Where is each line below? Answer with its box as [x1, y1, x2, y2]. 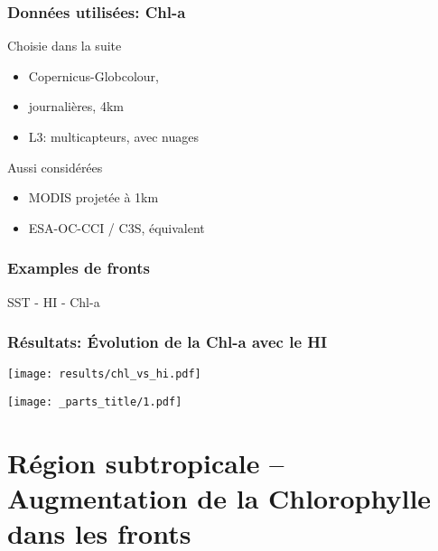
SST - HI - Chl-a [7, 292, 100, 311]
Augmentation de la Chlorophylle [7, 480, 432, 517]
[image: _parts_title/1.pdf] [7, 396, 182, 409]
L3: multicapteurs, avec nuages [28, 127, 199, 145]
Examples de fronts [7, 257, 151, 279]
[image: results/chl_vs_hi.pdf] [7, 368, 201, 381]
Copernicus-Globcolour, [28, 66, 159, 85]
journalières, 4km [28, 97, 124, 116]
